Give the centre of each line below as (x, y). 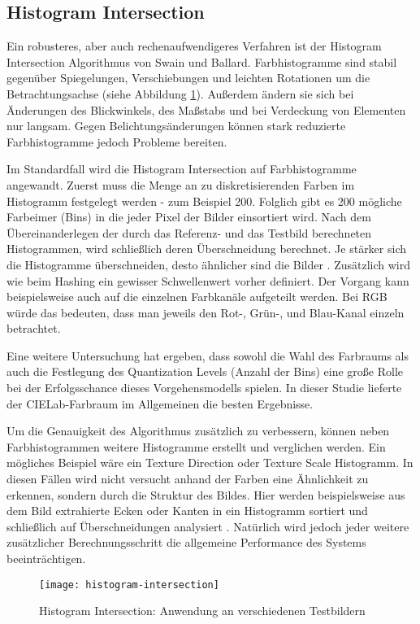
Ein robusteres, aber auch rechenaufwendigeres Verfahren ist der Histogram (194, 46)
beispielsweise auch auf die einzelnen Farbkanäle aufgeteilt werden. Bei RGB (197, 297)
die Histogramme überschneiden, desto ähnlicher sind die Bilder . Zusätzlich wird (209, 264)
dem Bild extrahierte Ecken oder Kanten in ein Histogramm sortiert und (187, 511)
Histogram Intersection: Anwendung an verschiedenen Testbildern (202, 611)
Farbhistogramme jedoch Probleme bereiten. (117, 141)
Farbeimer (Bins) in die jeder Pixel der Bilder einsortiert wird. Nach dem (189, 217)
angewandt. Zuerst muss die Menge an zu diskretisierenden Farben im (181, 184)
